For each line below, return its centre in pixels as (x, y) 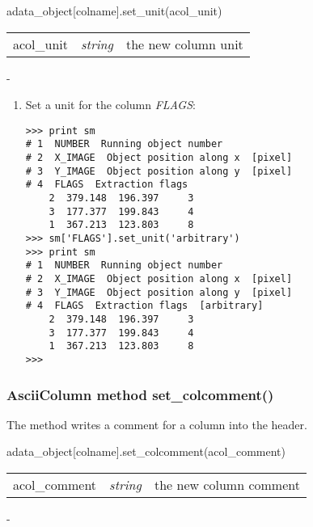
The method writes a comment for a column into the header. (157, 424)
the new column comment (227, 485)
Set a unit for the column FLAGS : (110, 105)
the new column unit (184, 44)
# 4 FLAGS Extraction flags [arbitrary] (144, 306)
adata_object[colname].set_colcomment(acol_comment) (146, 451)
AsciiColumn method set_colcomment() (140, 394)
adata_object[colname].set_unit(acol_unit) (114, 11)
